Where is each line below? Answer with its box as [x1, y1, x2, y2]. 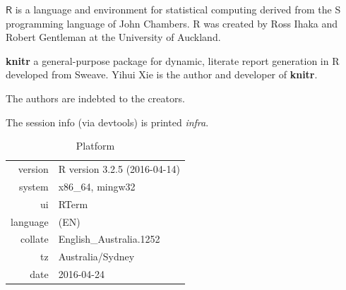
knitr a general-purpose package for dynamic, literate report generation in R [6, 53, 340, 68]
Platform [76, 138, 115, 153]
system [18, 179, 49, 193]
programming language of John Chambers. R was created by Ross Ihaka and [6, 16, 338, 30]
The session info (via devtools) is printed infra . [6, 114, 209, 129]
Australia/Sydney [58, 249, 135, 264]
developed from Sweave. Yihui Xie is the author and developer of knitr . [6, 67, 318, 82]
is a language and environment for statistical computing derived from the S [15, 2, 341, 16]
